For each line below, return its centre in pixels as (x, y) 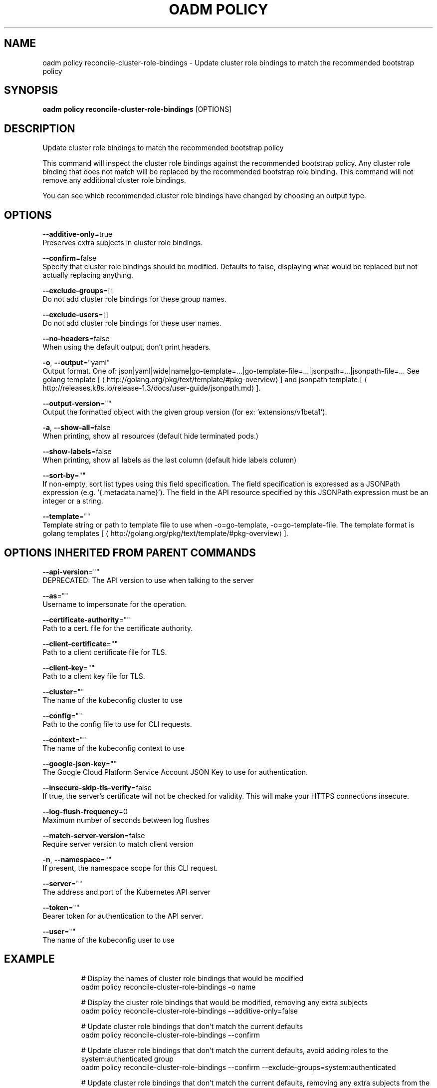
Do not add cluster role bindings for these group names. (134, 299)
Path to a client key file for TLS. (94, 676)
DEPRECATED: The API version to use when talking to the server (148, 580)
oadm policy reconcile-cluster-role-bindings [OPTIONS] (137, 109)
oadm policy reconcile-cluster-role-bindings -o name (168, 987)
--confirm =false (70, 258)
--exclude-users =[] (75, 315)
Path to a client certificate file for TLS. (105, 652)
